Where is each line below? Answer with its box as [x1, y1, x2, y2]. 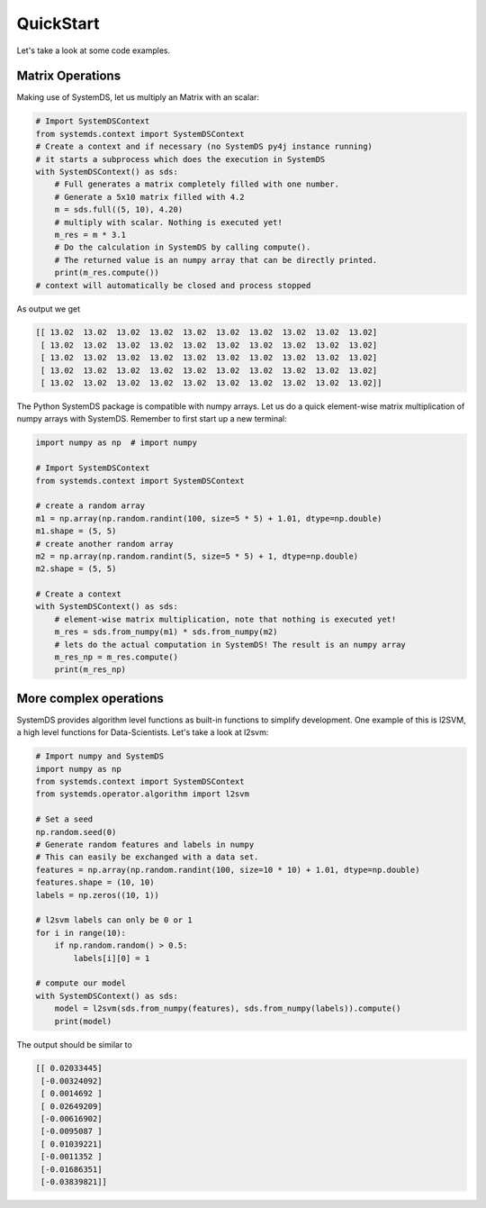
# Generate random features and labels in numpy [35, 840, 255, 850]
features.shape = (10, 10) [35, 877, 155, 887]
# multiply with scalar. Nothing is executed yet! [54, 217, 283, 227]
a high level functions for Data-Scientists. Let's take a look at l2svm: [16, 727, 269, 738]
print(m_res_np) [54, 665, 126, 675]
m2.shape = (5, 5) [35, 564, 117, 574]
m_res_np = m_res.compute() [54, 652, 179, 662]
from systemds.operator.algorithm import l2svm [35, 789, 249, 799]
